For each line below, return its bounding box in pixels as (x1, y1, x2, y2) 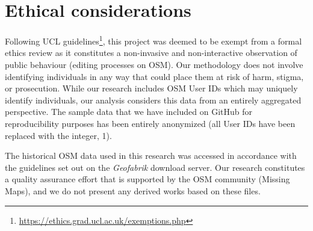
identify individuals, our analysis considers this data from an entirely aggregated (5, 93, 302, 106)
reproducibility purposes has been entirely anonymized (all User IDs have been (5, 117, 296, 129)
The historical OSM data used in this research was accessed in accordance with (5, 149, 297, 162)
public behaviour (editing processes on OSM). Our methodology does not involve (5, 58, 303, 70)
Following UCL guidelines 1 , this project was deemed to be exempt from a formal (5, 33, 302, 47)
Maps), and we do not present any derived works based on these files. (5, 184, 261, 197)
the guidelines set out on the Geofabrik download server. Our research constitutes (5, 161, 305, 173)
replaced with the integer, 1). (5, 129, 112, 141)
